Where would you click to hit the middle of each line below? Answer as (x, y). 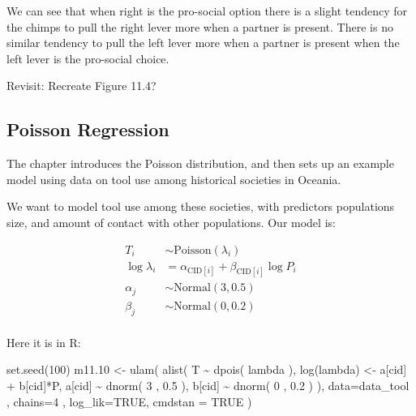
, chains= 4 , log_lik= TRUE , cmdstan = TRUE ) (129, 401)
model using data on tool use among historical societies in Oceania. (174, 179)
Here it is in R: (44, 342)
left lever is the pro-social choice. (88, 58)
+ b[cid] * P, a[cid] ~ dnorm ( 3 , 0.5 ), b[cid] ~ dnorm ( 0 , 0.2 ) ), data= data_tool (208, 385)
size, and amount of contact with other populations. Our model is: (171, 222)
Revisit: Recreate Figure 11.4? (81, 86)
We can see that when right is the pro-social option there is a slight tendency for (207, 11)
